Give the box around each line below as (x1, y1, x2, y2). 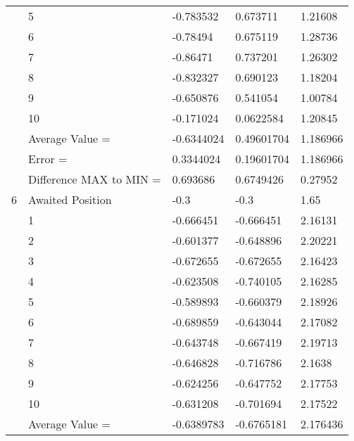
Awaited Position (28, 191, 112, 207)
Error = (28, 151, 68, 167)
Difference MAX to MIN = (28, 171, 161, 187)
